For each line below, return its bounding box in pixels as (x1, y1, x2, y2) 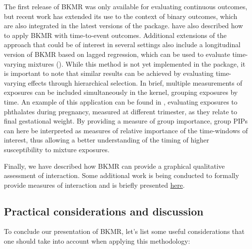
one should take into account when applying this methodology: (4, 236, 190, 246)
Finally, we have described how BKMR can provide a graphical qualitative (4, 160, 225, 171)
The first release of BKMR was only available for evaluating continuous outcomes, (4, 1, 248, 11)
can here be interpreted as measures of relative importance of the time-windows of (4, 125, 248, 135)
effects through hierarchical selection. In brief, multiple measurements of (28, 77, 242, 88)
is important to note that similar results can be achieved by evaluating (4, 68, 214, 78)
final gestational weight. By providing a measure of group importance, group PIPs (4, 116, 248, 126)
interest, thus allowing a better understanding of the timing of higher (4, 135, 209, 145)
